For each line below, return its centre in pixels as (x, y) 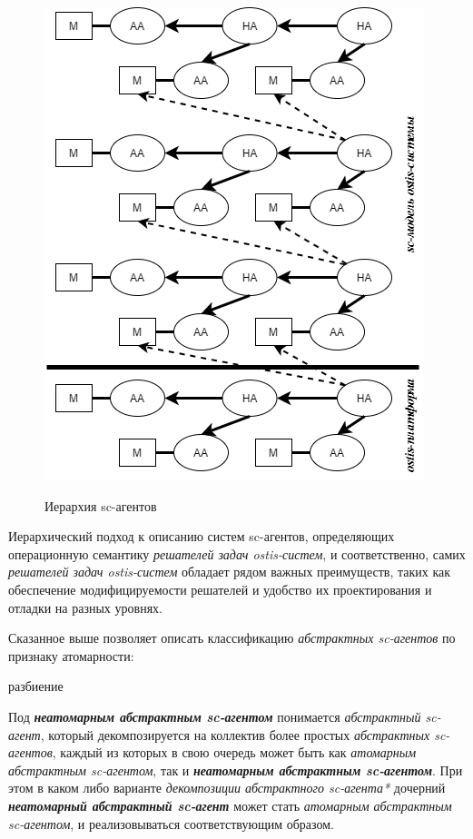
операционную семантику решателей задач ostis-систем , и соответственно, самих (237, 553)
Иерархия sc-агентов (101, 505)
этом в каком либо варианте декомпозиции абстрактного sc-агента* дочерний (227, 788)
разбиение (36, 686)
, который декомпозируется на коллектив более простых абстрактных (235, 734)
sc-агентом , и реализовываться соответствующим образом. (171, 823)
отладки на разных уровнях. (85, 607)
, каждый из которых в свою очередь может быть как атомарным (234, 752)
